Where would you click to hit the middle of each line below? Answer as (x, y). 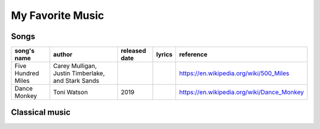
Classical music (41, 112)
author (63, 54)
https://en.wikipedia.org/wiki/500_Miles (234, 73)
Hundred (27, 73)
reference (193, 54)
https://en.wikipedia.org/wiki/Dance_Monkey (241, 92)
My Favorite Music (57, 15)
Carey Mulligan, (75, 66)
